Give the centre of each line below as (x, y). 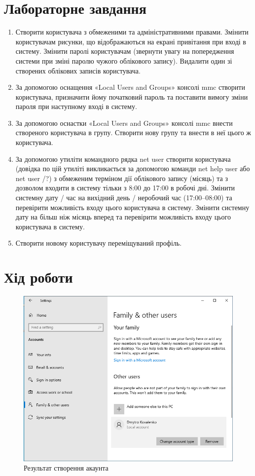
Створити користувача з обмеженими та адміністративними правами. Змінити (132, 32)
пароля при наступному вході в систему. (76, 106)
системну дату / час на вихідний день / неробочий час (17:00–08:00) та (124, 198)
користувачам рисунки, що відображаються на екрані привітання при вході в (131, 41)
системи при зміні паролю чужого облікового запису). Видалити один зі (124, 60)
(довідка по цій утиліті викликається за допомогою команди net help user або (133, 168)
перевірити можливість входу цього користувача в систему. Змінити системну (132, 207)
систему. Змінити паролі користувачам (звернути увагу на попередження (125, 51)
